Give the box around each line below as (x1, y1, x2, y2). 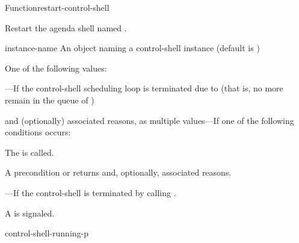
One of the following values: (5, 61, 107, 74)
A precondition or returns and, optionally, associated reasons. (5, 166, 232, 179)
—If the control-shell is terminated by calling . (5, 186, 176, 198)
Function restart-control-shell (5, 1, 109, 13)
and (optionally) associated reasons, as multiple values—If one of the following (5, 114, 294, 126)
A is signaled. (5, 206, 55, 219)
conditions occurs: (5, 126, 71, 138)
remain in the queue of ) (5, 93, 94, 106)
